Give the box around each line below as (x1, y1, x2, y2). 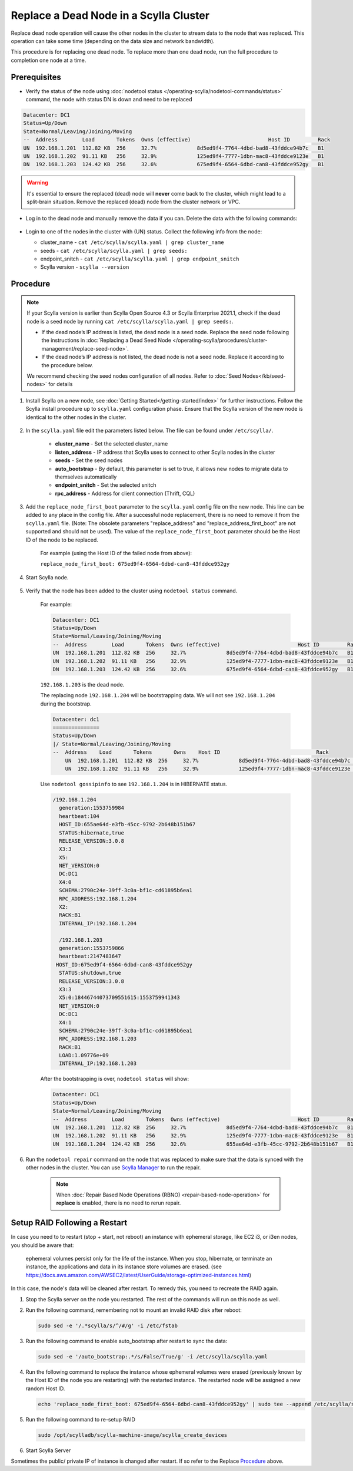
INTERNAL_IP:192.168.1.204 (59, 920, 137, 926)
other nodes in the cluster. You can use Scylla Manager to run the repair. (25, 1164, 201, 1171)
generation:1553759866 (59, 945, 125, 951)
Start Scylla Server (25, 1447, 71, 1454)
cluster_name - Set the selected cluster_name (55, 440, 168, 447)
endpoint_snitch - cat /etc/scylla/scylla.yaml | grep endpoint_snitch (40, 255, 239, 262)
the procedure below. (41, 361, 94, 368)
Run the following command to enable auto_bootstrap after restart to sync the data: (25, 1337, 228, 1344)
